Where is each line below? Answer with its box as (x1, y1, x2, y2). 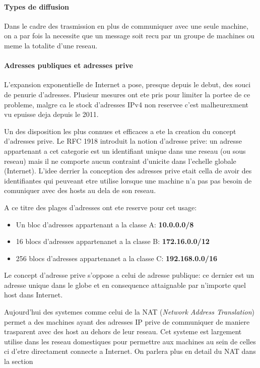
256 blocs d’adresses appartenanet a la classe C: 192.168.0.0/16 (16, 253, 217, 263)
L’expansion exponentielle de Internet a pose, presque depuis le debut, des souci (4, 79, 251, 90)
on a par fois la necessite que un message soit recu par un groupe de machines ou (4, 30, 254, 41)
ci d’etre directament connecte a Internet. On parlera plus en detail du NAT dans (4, 346, 256, 356)
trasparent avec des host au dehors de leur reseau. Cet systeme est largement (4, 326, 242, 337)
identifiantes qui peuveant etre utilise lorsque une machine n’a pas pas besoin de (4, 175, 252, 186)
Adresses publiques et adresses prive (4, 60, 133, 71)
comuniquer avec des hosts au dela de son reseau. (4, 185, 156, 196)
